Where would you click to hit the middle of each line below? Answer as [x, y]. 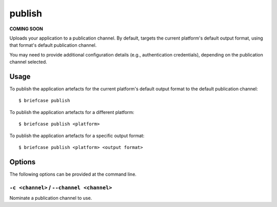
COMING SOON [26, 29]
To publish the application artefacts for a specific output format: [77, 136]
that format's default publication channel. [53, 45]
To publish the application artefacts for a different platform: [72, 112]
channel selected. [28, 62]
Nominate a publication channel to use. [51, 198]
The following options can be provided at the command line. [73, 174]
